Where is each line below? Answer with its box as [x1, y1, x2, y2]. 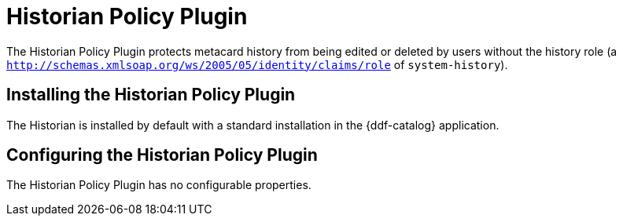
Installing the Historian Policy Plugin [6, 85, 296, 105]
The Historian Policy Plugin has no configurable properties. [6, 178, 311, 192]
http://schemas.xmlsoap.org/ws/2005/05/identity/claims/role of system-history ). [6, 57, 508, 71]
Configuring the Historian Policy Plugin [6, 145, 318, 166]
